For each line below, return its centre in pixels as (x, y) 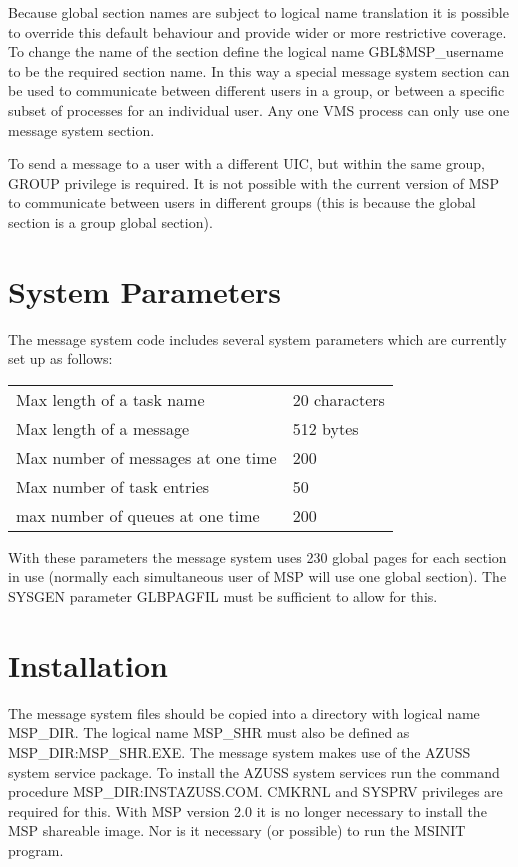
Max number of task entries (113, 486)
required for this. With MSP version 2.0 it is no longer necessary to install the (247, 810)
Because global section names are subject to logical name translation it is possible (258, 12)
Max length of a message (103, 428)
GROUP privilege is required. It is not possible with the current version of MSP (253, 182)
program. (36, 849)
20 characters (338, 399)
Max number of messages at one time (146, 457)
